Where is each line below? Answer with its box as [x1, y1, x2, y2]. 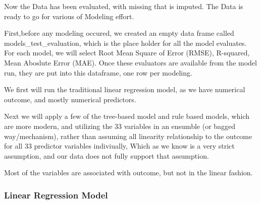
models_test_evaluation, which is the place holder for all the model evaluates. [4, 37, 247, 48]
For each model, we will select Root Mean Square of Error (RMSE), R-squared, [4, 47, 250, 58]
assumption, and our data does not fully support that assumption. [4, 150, 209, 161]
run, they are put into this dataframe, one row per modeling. [4, 67, 192, 78]
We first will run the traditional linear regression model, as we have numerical [4, 84, 245, 95]
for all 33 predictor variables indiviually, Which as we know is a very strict [4, 141, 235, 151]
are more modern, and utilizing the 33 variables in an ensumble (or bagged [4, 120, 236, 131]
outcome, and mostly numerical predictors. [4, 94, 136, 104]
